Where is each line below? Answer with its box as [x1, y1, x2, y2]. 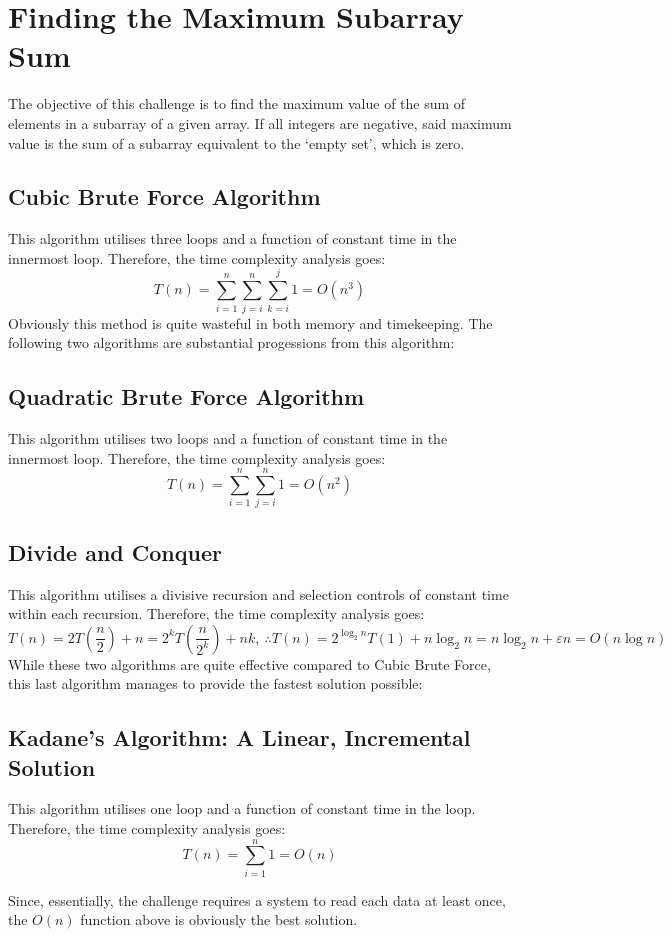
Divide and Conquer [8, 536, 222, 567]
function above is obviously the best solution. [80, 909, 358, 930]
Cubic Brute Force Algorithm [8, 181, 321, 212]
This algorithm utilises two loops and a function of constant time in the [8, 428, 448, 448]
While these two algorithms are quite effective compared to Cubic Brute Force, [8, 653, 491, 674]
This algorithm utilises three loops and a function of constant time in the [8, 228, 457, 249]
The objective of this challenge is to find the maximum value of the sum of [8, 93, 466, 114]
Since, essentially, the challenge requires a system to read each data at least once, [8, 889, 506, 910]
